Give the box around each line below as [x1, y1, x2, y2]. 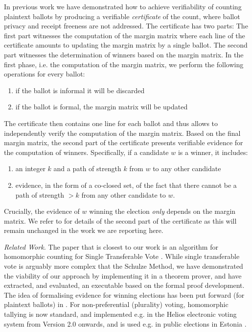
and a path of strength [53, 163, 121, 174]
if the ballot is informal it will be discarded [15, 85, 145, 95]
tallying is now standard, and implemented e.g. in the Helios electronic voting [4, 309, 237, 319]
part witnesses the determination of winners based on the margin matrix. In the [4, 49, 244, 59]
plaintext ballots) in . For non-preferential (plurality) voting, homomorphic [4, 299, 229, 309]
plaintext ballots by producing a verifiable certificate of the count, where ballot [4, 11, 240, 21]
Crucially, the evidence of [4, 206, 80, 216]
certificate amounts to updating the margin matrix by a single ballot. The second [4, 40, 248, 50]
